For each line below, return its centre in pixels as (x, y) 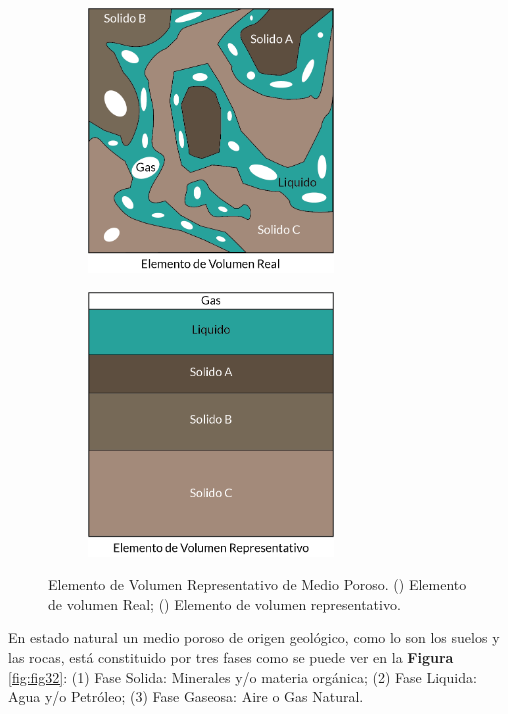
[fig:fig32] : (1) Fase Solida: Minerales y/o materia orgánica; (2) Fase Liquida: (242, 676)
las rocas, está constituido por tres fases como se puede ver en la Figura (231, 657)
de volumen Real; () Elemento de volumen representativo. (224, 603)
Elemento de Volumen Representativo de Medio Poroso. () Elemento (257, 584)
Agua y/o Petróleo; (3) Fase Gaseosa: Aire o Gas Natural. (186, 696)
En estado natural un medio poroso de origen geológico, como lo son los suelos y (254, 637)
